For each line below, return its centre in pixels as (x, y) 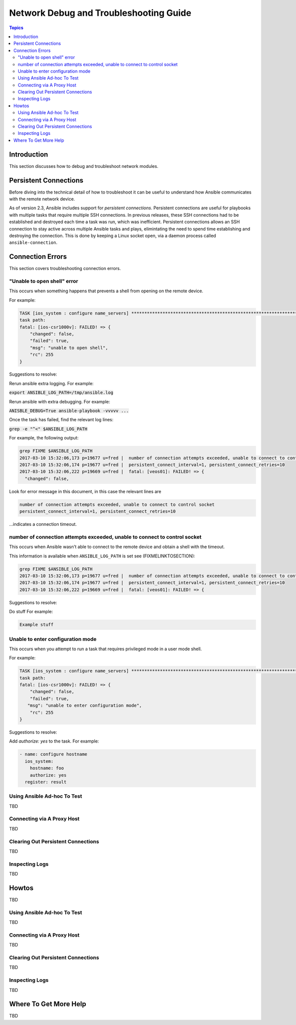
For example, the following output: (44, 438)
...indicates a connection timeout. (43, 524)
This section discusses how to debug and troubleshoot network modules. (84, 166)
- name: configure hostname (53, 754)
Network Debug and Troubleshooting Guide (100, 13)
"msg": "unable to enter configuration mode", (85, 706)
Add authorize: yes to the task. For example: (54, 741)
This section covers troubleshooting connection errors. (65, 269)
